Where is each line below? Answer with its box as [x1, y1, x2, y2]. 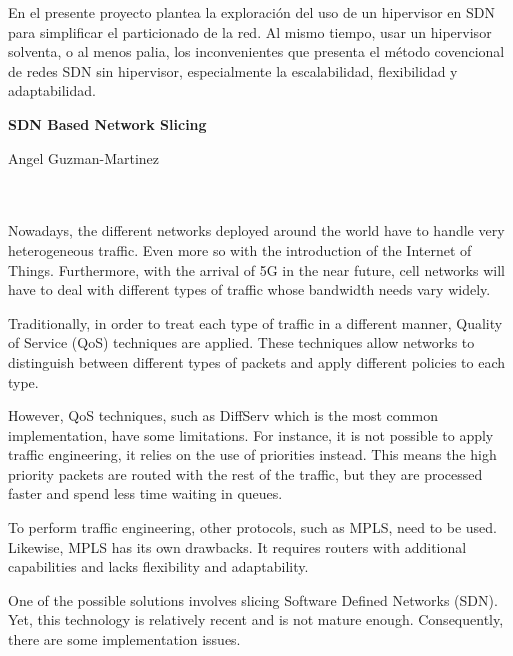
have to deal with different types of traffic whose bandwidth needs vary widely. [8, 279, 491, 300]
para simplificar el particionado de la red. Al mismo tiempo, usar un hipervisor [8, 21, 492, 42]
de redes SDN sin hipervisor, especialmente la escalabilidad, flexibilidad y [8, 60, 458, 81]
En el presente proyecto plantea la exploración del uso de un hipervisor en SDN [8, 2, 495, 22]
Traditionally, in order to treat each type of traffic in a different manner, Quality [8, 312, 503, 333]
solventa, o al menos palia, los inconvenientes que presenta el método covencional [8, 41, 505, 62]
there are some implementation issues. [8, 629, 241, 650]
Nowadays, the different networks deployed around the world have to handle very [8, 220, 505, 241]
